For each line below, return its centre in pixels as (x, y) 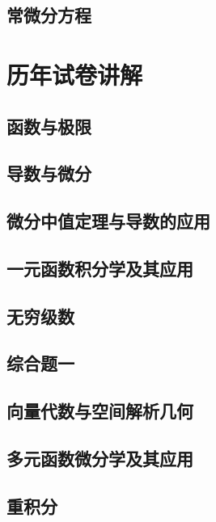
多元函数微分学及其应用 (100, 459)
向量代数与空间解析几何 (100, 411)
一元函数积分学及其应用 (100, 268)
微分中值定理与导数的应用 (108, 221)
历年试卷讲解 (75, 74)
